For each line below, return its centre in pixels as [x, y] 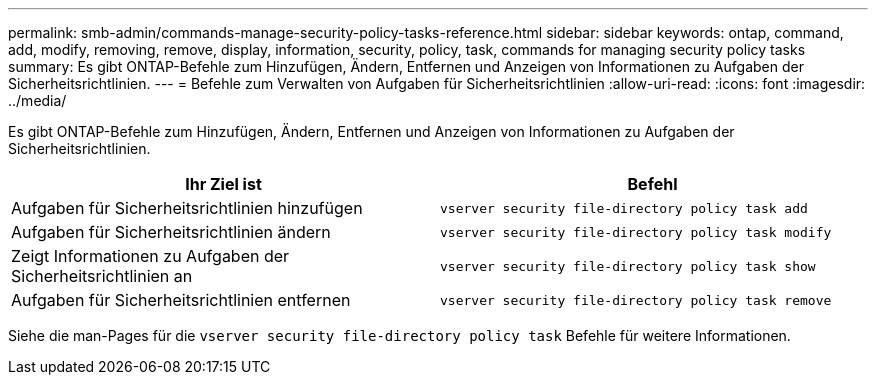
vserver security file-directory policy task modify [636, 232]
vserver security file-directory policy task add [624, 208]
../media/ [37, 100]
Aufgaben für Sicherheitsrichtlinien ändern [171, 232]
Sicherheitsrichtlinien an [102, 276]
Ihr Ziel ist [223, 184]
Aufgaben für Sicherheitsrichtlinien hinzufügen [187, 208]
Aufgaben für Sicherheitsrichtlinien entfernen [181, 300]
